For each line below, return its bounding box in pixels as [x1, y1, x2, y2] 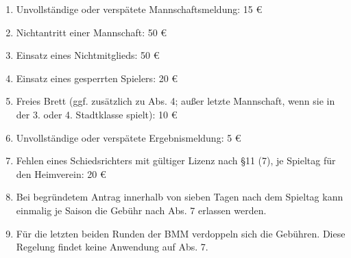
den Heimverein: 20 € [16, 166, 106, 181]
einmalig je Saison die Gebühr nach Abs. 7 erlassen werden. [16, 203, 267, 217]
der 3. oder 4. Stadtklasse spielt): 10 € [16, 107, 178, 121]
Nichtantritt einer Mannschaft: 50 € [16, 25, 167, 39]
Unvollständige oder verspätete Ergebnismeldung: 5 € [16, 130, 241, 144]
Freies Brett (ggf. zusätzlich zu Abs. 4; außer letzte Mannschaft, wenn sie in [16, 94, 335, 108]
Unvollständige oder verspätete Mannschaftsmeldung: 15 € [16, 2, 263, 16]
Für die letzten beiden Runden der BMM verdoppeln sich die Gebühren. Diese [16, 226, 346, 240]
